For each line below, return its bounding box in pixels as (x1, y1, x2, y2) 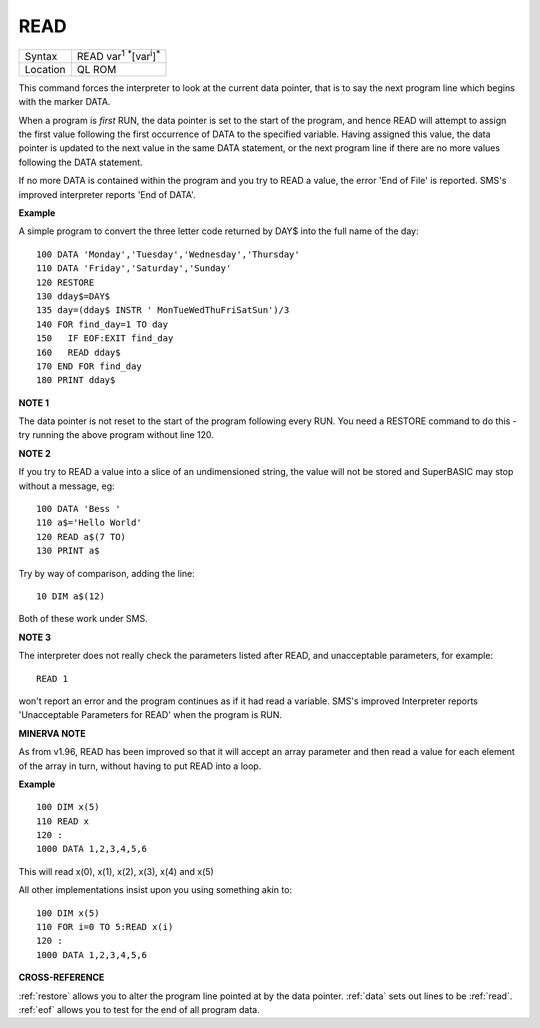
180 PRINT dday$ (36, 375, 116, 386)
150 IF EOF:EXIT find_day (36, 333, 174, 344)
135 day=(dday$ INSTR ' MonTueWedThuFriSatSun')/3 (36, 305, 290, 316)
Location (24, 62, 66, 76)
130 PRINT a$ (36, 545, 100, 557)
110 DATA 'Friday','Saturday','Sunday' (36, 263, 232, 274)
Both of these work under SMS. (18, 613, 149, 625)
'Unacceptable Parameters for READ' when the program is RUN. (18, 709, 283, 721)
